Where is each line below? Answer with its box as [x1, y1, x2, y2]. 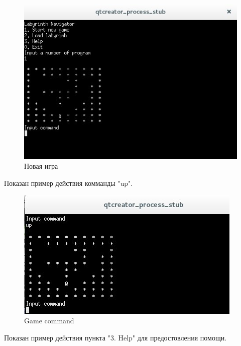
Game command [24, 315, 74, 326]
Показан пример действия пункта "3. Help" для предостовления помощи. [4, 332, 227, 342]
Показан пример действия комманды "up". [4, 178, 133, 188]
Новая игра [24, 161, 58, 171]
